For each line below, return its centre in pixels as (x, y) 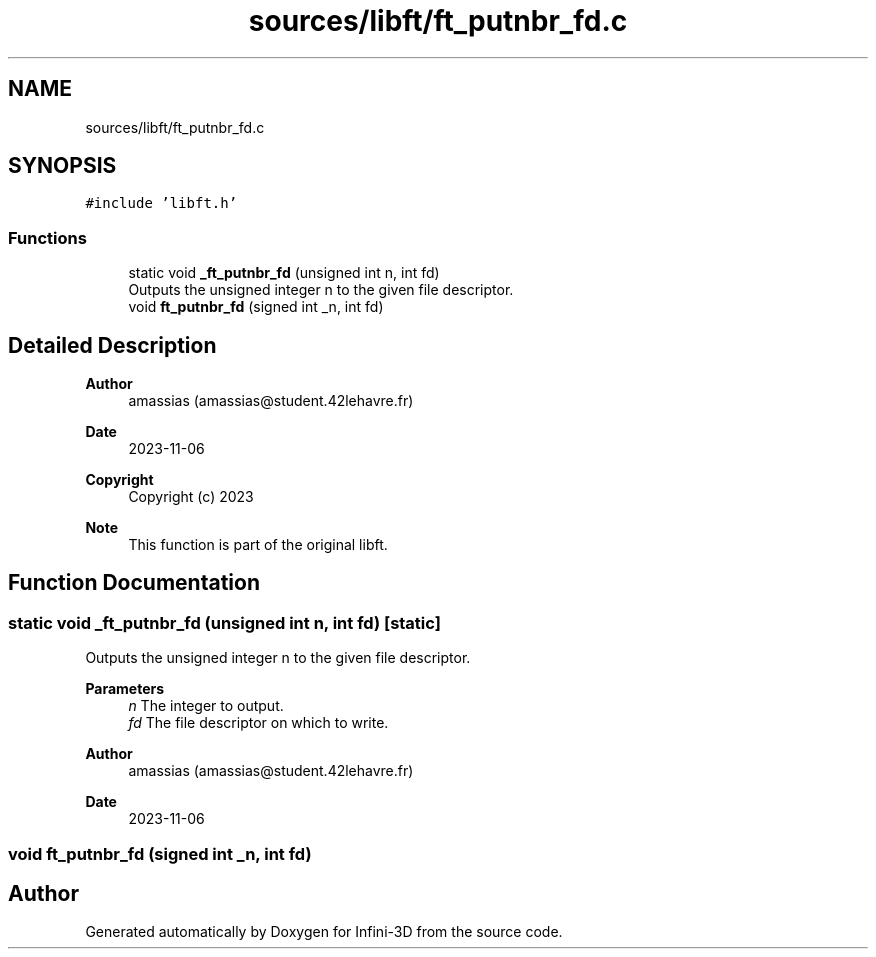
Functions (47, 237)
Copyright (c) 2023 (191, 497)
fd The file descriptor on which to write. (258, 723)
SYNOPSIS (62, 166)
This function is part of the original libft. (258, 545)
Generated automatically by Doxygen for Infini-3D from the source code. (324, 932)
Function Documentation (134, 583)
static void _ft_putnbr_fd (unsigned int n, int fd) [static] (224, 622)
